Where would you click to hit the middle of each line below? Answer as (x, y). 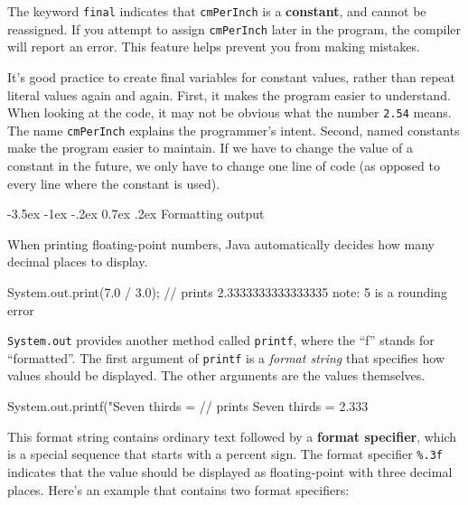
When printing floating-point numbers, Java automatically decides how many (221, 243)
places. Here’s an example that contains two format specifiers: (178, 489)
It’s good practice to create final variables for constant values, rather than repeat (232, 76)
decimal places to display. (78, 262)
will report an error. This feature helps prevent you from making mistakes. (214, 47)
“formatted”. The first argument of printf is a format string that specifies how (226, 357)
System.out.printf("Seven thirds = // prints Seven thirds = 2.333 (188, 406)
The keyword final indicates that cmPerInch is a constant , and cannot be (217, 11)
